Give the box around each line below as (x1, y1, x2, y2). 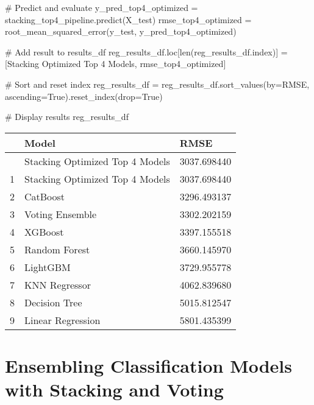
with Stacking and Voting (5, 377, 224, 402)
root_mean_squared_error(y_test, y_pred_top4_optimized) (5, 25, 237, 38)
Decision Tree (24, 295, 82, 309)
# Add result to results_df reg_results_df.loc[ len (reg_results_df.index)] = (5, 45, 288, 58)
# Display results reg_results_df (5, 110, 129, 123)
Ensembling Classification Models (5, 353, 293, 378)
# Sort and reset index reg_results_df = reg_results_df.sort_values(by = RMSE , (5, 77, 310, 90)
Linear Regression (24, 312, 101, 327)
